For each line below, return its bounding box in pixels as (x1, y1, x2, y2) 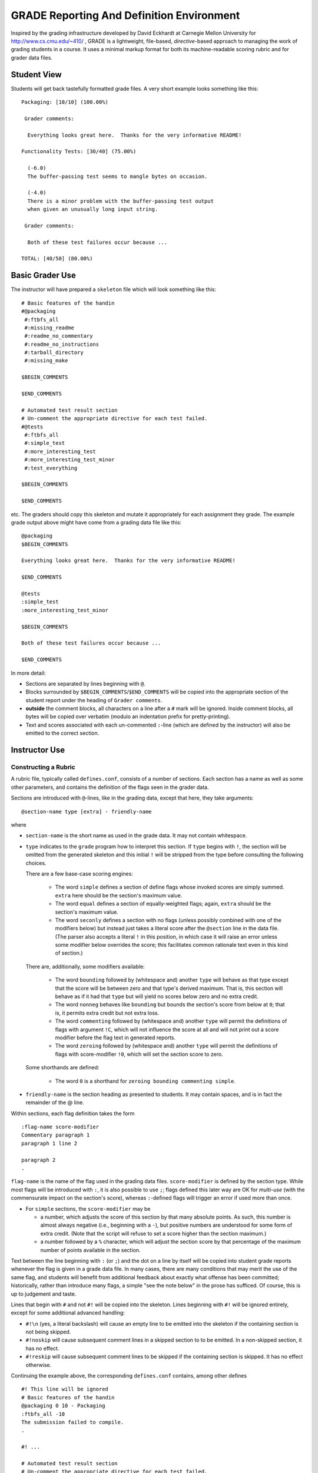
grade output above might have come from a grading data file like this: (11, 518, 182, 526)
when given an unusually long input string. (27, 206, 158, 213)
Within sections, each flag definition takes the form (11, 1109, 135, 1117)
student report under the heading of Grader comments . (25, 696, 163, 704)
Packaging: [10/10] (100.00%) (21, 99, 109, 105)
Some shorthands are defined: (25, 1064, 100, 1071)
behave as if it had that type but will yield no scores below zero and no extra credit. (55, 993, 259, 1000)
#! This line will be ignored (21, 1386, 109, 1393)
